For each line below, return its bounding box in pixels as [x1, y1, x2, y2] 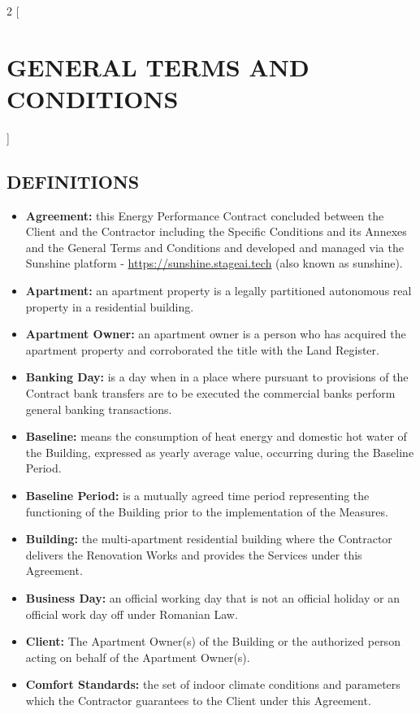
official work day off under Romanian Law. [25, 605, 238, 622]
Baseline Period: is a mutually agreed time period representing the [25, 487, 370, 504]
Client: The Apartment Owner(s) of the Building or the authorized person [25, 633, 401, 650]
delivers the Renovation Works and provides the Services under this [25, 546, 362, 563]
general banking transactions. [25, 400, 172, 417]
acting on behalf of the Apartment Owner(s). [25, 648, 250, 665]
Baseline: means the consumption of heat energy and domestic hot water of [25, 428, 407, 445]
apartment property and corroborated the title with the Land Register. [25, 341, 379, 358]
